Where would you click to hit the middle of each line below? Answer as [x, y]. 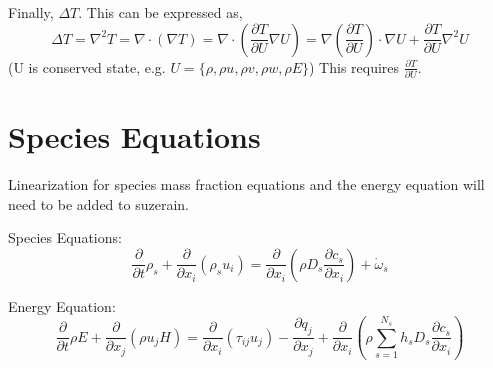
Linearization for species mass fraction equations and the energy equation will [246, 184]
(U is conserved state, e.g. [87, 66]
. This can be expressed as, [160, 12]
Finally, [31, 12]
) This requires [354, 66]
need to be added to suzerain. [98, 203]
